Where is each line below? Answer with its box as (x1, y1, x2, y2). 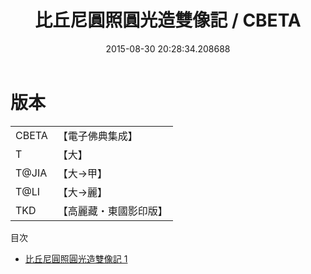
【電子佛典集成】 (57, 129, 138, 143)
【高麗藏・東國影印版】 (57, 204, 168, 218)
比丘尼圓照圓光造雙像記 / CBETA (34, 9, 302, 32)
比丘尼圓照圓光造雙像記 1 (24, 252, 128, 265)
